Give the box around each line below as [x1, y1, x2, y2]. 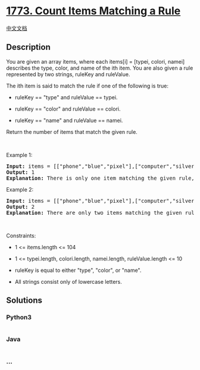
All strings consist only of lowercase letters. [14, 278, 122, 285]
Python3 [6, 313, 32, 322]
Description [6, 42, 51, 52]
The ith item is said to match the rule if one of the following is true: [6, 82, 168, 89]
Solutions [6, 296, 43, 306]
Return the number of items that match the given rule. [6, 128, 138, 135]
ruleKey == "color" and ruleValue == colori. [14, 105, 121, 112]
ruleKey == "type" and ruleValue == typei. [14, 93, 118, 101]
